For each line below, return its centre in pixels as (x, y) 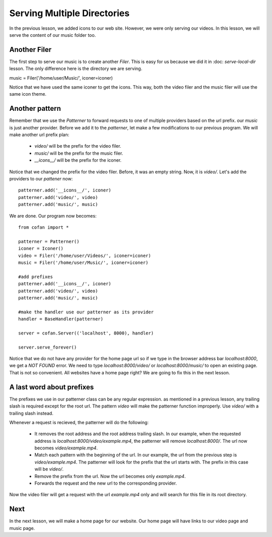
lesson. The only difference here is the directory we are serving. (76, 69)
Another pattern (35, 109)
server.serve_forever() (48, 347)
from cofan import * (44, 227)
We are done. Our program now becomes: (53, 216)
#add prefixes (36, 277)
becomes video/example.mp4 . (66, 448)
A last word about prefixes (52, 387)
